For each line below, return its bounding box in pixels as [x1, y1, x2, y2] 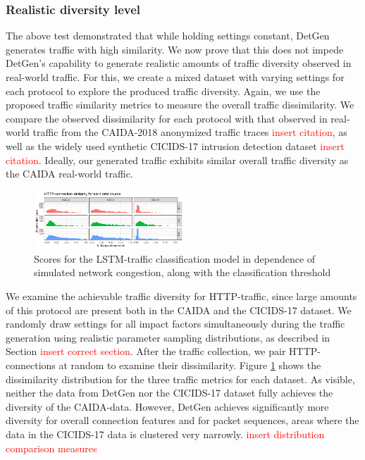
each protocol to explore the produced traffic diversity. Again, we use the [6, 83, 321, 98]
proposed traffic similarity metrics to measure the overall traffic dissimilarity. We [6, 97, 354, 112]
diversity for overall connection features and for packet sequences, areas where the [6, 413, 359, 428]
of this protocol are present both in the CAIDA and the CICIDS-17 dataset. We [6, 302, 352, 317]
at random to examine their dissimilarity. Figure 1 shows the [58, 357, 321, 372]
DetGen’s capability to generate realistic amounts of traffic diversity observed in [6, 56, 352, 70]
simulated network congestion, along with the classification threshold [34, 265, 331, 280]
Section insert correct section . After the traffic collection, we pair [6, 344, 286, 359]
